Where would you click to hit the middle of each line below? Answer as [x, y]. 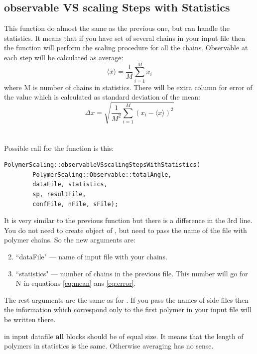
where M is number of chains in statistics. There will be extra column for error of [128, 87]
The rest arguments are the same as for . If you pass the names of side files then [127, 299]
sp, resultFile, [59, 194]
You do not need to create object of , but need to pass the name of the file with [126, 230]
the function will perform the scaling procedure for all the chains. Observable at [126, 48]
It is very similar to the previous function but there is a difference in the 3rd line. [128, 220]
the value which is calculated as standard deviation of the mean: [102, 97]
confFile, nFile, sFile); [75, 204]
